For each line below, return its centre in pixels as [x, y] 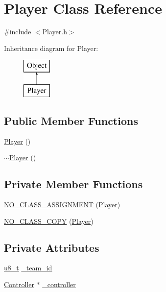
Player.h [55, 32]
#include [18, 32]
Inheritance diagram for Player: [51, 48]
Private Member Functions [73, 184]
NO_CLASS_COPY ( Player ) [49, 221]
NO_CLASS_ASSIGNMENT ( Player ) [62, 205]
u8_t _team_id [28, 268]
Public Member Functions [71, 120]
